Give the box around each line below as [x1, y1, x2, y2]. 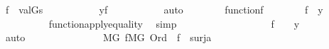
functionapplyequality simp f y [48, 16, 300, 31]
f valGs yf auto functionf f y [5, 2, 323, 16]
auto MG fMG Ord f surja [5, 30, 212, 45]
